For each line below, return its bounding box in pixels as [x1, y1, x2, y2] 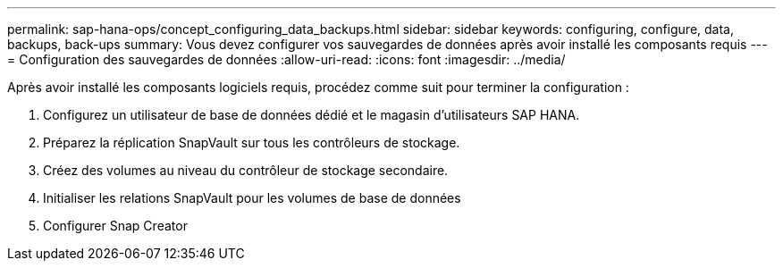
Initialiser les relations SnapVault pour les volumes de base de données [43, 190, 461, 205]
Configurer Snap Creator [43, 218, 188, 233]
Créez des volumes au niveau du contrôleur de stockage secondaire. [43, 163, 449, 178]
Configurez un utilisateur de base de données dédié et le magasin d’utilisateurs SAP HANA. [43, 107, 580, 122]
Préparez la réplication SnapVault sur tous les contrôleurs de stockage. [43, 135, 460, 150]
